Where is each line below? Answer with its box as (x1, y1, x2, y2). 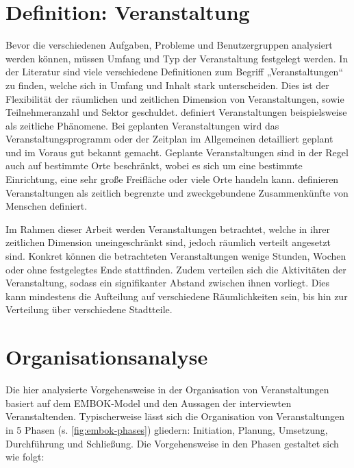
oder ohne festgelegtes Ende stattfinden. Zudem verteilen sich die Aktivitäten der (5, 262, 346, 276)
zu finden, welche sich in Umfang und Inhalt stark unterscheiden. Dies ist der (5, 77, 329, 92)
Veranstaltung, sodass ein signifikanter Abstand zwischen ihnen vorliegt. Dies (5, 275, 330, 290)
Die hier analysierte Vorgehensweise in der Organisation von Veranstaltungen (5, 382, 329, 397)
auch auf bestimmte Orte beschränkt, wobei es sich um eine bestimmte (5, 158, 303, 173)
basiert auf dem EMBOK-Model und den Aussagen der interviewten (5, 395, 292, 410)
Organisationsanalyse (5, 343, 208, 371)
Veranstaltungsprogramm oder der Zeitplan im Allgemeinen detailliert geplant (5, 132, 333, 146)
